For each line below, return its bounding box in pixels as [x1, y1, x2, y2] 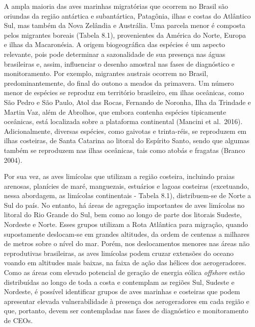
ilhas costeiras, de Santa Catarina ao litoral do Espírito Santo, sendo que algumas [4, 135, 250, 146]
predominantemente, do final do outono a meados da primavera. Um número [4, 77, 234, 88]
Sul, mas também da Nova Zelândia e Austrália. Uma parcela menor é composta [4, 20, 246, 30]
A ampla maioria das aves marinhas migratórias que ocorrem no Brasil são [4, 1, 229, 11]
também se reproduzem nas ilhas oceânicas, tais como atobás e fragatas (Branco [4, 145, 245, 155]
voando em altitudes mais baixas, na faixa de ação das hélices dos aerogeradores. [4, 257, 247, 268]
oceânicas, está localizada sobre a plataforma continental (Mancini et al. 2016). [4, 116, 243, 126]
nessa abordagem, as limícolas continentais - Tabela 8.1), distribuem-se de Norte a [4, 190, 251, 201]
